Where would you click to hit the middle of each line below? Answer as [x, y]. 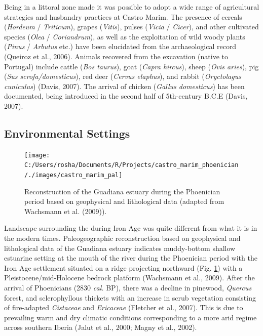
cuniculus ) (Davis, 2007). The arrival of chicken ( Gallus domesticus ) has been [124, 86]
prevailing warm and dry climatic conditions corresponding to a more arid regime [130, 317]
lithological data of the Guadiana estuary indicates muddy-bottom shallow [120, 248]
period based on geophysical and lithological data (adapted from [124, 201]
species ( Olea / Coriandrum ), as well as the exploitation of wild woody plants [125, 36]
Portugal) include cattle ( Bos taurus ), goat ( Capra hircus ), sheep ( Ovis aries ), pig [131, 66]
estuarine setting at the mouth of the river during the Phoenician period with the [131, 258]
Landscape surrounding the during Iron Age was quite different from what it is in [131, 228]
